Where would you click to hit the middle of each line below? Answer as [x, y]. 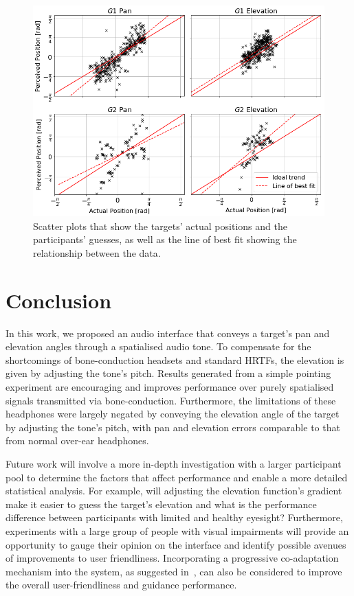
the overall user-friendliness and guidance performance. [121, 585]
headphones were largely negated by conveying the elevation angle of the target [173, 414]
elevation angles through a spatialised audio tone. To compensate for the [158, 346]
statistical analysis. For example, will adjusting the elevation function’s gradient [174, 491]
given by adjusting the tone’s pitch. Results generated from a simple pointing [168, 373]
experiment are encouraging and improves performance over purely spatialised [170, 387]
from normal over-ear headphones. [77, 440]
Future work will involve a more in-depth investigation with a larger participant [174, 464]
